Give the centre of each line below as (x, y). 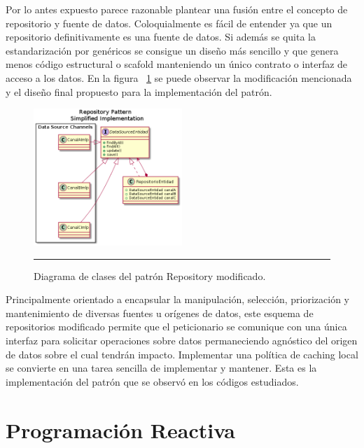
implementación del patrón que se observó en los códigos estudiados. (152, 381)
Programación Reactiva (121, 429)
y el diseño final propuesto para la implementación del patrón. (139, 91)
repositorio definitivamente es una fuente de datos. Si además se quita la (161, 37)
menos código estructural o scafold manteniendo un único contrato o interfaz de (177, 64)
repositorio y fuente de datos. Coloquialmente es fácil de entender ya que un (169, 23)
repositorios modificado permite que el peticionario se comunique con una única (176, 327)
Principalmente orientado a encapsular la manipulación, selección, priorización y (177, 299)
